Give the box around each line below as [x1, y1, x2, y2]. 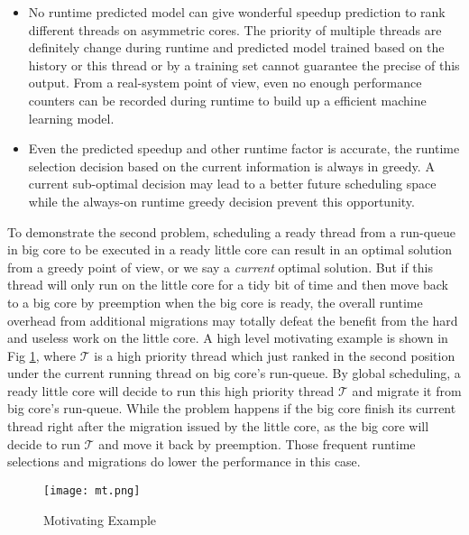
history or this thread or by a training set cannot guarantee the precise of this [28, 55, 460, 74]
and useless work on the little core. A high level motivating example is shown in [7, 328, 448, 347]
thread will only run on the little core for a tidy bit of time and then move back [7, 275, 449, 294]
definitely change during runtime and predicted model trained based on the [28, 38, 445, 57]
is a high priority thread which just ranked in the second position [94, 346, 455, 364]
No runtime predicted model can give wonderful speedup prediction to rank [28, 3, 446, 21]
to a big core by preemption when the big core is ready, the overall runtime [7, 292, 423, 311]
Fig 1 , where [7, 346, 77, 364]
